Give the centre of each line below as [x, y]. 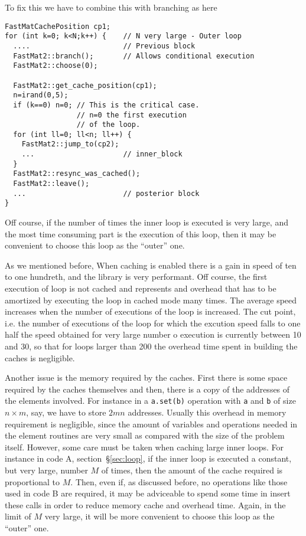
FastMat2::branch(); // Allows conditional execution [134, 56]
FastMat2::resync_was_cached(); [77, 174]
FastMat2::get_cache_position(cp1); [85, 85]
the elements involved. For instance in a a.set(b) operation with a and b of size [150, 401]
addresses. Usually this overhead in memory [207, 412]
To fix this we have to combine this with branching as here [111, 7]
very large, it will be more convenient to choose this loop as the [159, 516]
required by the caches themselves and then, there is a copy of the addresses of [147, 389]
